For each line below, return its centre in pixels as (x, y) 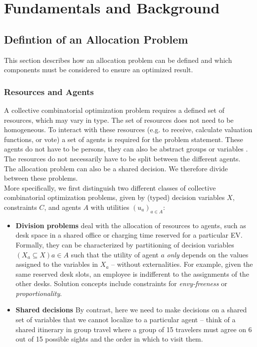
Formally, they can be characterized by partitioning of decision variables (125, 244)
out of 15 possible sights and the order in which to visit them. (109, 339)
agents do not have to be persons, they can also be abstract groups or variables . (126, 149)
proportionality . (39, 293)
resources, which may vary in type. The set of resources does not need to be (119, 120)
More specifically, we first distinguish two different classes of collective (110, 187)
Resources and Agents (49, 91)
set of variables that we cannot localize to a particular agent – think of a (126, 320)
